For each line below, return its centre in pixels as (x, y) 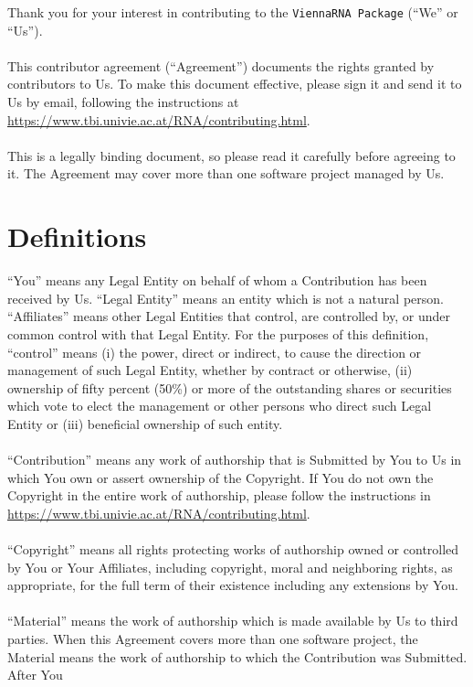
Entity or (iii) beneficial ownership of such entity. (145, 423)
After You (35, 675)
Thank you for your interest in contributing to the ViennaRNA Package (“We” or (233, 12)
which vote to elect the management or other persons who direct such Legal (220, 406)
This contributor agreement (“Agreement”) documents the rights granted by (221, 65)
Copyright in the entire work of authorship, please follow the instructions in (219, 495)
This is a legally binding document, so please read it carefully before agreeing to (231, 155)
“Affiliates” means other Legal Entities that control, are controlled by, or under (229, 316)
